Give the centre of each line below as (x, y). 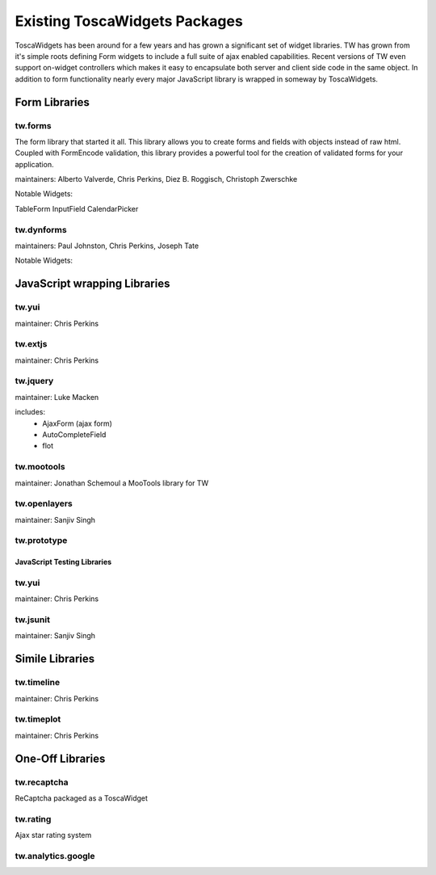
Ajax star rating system (53, 835)
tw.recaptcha (42, 782)
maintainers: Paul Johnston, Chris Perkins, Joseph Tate (107, 246)
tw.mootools (40, 467)
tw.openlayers (44, 503)
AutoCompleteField (74, 434)
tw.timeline (38, 683)
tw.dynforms (41, 229)
